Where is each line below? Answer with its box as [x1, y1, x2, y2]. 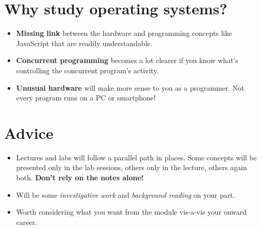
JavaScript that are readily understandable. [16, 37, 153, 48]
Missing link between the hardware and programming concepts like [16, 28, 232, 38]
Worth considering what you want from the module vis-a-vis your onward [16, 206, 247, 217]
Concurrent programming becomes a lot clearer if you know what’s [16, 55, 238, 66]
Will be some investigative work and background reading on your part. [16, 189, 235, 200]
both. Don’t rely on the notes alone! [16, 172, 144, 182]
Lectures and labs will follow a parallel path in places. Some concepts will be [16, 152, 257, 162]
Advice [4, 122, 54, 143]
